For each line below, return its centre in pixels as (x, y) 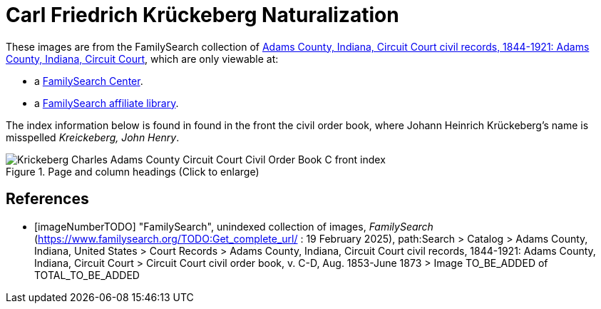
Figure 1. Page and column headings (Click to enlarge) (133, 171)
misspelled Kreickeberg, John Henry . (93, 137)
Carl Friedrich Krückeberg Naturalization (202, 15)
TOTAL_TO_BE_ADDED (87, 275)
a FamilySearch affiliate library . (107, 103)
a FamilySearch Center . (89, 81)
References (47, 199)
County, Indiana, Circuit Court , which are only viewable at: (142, 59)
